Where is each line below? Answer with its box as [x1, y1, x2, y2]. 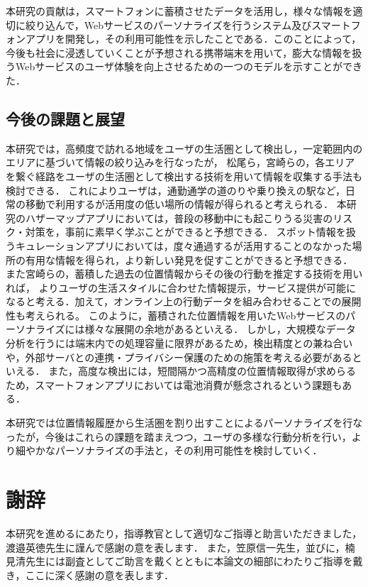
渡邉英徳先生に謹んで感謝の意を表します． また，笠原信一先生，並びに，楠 [6, 539, 355, 554]
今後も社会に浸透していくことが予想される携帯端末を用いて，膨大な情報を [6, 45, 352, 60]
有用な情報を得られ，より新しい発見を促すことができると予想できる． [25, 252, 353, 267]
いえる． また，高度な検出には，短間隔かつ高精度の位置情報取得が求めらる [6, 363, 356, 378]
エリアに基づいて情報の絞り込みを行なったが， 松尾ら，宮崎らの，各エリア [6, 155, 355, 170]
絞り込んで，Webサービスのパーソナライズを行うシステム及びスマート [25, 17, 351, 32]
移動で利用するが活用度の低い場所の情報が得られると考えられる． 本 [25, 197, 347, 212]
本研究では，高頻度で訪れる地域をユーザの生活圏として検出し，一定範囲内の [6, 141, 363, 155]
